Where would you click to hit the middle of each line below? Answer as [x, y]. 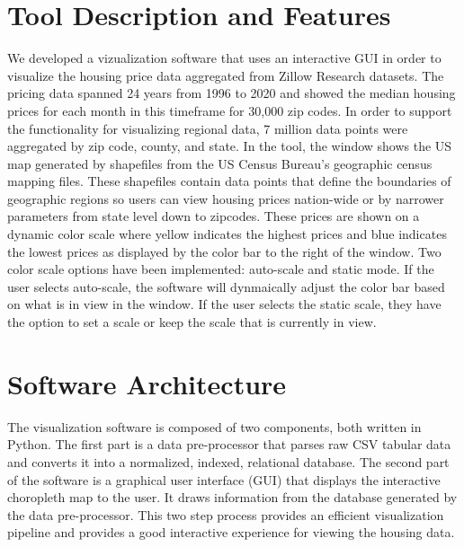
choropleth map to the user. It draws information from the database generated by [232, 497]
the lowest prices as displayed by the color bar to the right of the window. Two [224, 251]
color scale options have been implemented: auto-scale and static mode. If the [221, 269]
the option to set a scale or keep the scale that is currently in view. [192, 322]
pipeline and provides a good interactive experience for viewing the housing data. [231, 532]
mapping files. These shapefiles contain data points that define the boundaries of [229, 181]
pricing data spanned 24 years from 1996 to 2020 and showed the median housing [232, 93]
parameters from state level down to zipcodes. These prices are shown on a [214, 216]
